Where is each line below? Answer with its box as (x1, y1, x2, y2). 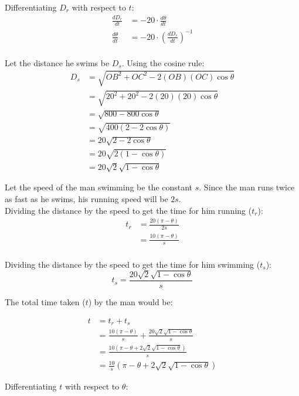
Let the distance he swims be (5, 56, 110, 69)
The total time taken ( (5, 295, 86, 308)
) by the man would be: (88, 295, 173, 308)
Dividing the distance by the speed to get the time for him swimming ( (5, 258, 260, 270)
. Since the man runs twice (199, 181, 295, 193)
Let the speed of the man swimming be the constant (5, 181, 193, 193)
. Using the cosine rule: (121, 56, 205, 69)
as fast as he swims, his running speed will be (5, 192, 168, 204)
